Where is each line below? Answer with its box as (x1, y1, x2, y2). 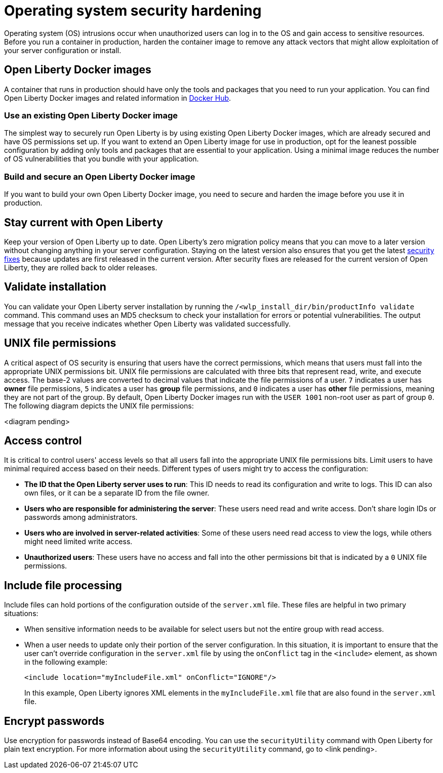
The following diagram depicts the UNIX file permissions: (4, 401, 194, 410)
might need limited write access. (24, 537, 133, 546)
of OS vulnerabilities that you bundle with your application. (4, 154, 199, 164)
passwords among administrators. (24, 513, 138, 522)
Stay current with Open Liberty (4, 216, 163, 229)
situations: (4, 609, 38, 618)
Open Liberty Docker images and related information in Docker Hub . (4, 93, 231, 102)
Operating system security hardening (4, 2, 262, 19)
